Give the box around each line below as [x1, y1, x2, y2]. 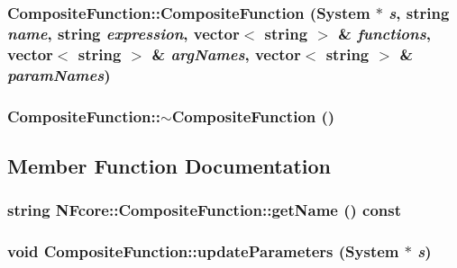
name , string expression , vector [7, 22, 240, 44]
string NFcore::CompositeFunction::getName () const [7, 199, 402, 221]
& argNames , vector [151, 42, 301, 65]
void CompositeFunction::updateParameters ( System [7, 240, 399, 262]
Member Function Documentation [7, 151, 332, 179]
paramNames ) [7, 63, 111, 85]
